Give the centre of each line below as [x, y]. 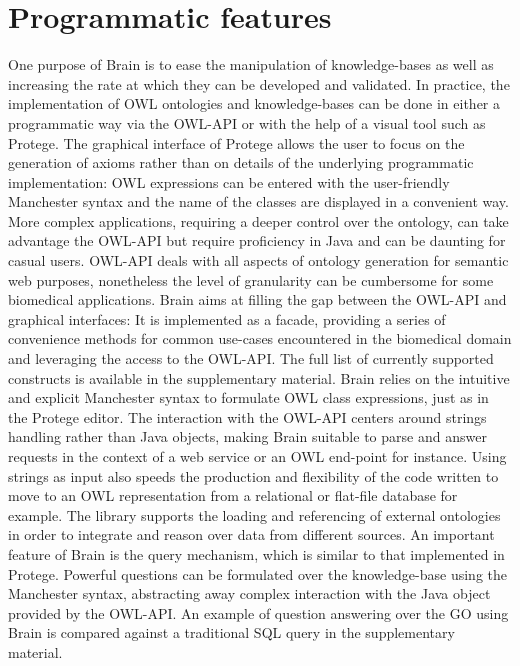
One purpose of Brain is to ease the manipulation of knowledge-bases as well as [251, 64]
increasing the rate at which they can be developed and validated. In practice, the [259, 83]
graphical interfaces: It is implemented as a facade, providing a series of [227, 318]
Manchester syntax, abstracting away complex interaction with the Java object [249, 593]
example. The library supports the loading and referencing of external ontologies [254, 514]
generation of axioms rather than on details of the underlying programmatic [241, 162]
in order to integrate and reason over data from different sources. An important [251, 534]
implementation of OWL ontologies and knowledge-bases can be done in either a [254, 103]
